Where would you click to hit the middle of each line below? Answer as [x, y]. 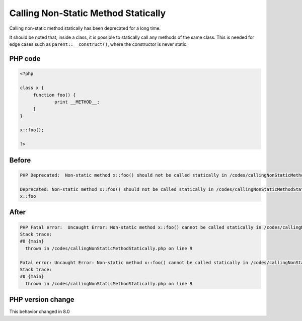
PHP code [25, 59]
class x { [32, 88]
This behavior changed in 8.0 [40, 311]
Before [20, 160]
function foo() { [54, 95]
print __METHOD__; [77, 102]
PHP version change [42, 300]
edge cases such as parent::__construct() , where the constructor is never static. [99, 44]
